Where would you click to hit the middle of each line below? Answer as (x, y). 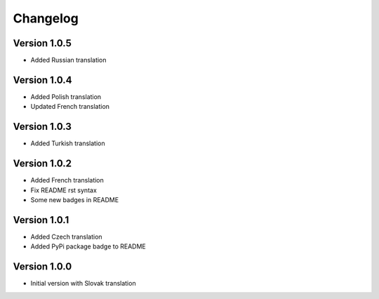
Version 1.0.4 (43, 80)
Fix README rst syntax (64, 190)
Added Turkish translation (68, 143)
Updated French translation (70, 107)
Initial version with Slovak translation (83, 284)
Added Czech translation (66, 237)
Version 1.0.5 (42, 43)
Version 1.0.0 (42, 267)
